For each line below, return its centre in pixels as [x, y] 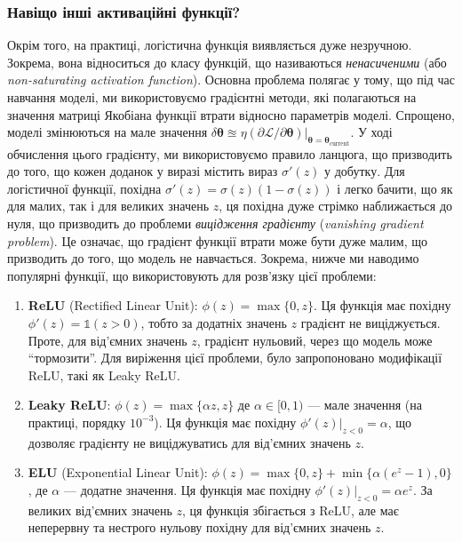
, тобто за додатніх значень [214, 322]
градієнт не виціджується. [370, 322]
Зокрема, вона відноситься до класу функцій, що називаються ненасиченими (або [227, 62]
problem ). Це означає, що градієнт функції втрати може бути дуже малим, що [218, 240]
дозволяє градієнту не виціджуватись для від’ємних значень [189, 442]
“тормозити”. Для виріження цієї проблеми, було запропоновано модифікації [235, 358]
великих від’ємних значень [100, 510]
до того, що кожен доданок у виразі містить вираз [143, 171]
